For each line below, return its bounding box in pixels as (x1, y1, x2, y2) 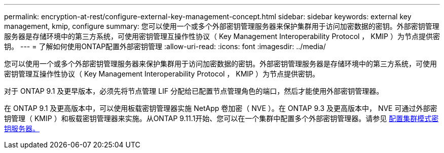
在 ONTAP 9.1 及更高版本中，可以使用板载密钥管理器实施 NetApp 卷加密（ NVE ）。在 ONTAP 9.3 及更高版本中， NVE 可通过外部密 (4, 104, 437, 112)
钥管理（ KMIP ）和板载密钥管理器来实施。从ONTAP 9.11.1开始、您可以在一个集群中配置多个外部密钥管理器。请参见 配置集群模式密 (4, 114, 439, 123)
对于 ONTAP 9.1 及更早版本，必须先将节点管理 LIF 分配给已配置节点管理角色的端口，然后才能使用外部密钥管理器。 (4, 87, 384, 95)
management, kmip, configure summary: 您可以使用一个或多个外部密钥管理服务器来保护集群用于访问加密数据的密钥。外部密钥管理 (4, 22, 439, 30)
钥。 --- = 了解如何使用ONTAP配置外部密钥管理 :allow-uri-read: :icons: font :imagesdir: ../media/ (4, 42, 326, 51)
